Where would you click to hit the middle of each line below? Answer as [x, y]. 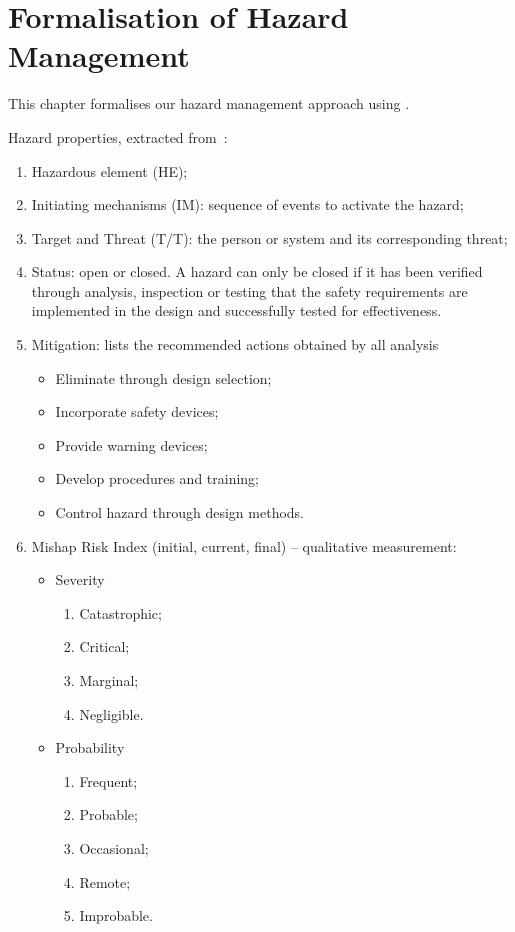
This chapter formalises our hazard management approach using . [209, 103]
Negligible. [111, 713]
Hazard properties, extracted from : [118, 136]
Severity [80, 579]
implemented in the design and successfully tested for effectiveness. [236, 310]
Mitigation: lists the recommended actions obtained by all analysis [235, 344]
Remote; [105, 881]
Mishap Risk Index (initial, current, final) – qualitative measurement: [244, 545]
